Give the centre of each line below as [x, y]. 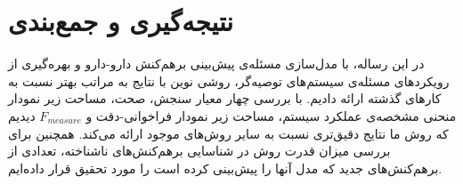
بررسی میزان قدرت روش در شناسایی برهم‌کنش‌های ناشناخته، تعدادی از [199, 151]
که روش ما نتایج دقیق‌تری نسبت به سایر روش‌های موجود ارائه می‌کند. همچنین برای [228, 133]
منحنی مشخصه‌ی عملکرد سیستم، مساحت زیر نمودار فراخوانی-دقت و [271, 115]
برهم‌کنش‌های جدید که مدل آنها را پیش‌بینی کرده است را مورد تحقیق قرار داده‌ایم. [225, 168]
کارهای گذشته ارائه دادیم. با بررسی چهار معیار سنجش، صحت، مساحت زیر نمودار [225, 98]
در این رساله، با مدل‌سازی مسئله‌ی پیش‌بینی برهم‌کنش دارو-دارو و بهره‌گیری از [216, 64]
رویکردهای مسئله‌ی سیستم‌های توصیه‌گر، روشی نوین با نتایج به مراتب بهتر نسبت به [229, 80]
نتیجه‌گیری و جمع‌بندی [121, 21]
